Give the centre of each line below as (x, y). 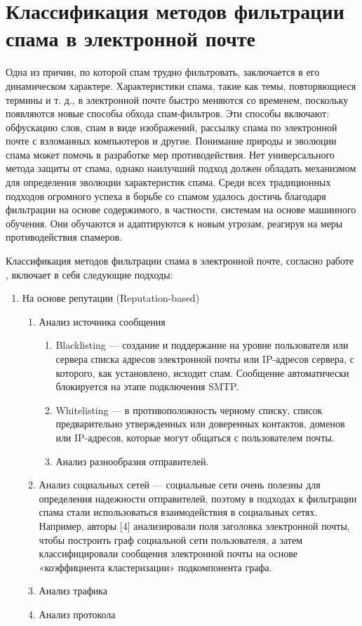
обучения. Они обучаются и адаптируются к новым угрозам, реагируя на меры (174, 223)
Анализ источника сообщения (102, 321)
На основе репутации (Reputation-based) (111, 298)
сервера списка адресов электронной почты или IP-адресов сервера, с (205, 359)
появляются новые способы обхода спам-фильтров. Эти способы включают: (168, 113)
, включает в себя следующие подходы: (89, 274)
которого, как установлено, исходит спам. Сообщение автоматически (202, 372)
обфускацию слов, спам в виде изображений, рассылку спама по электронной (172, 127)
